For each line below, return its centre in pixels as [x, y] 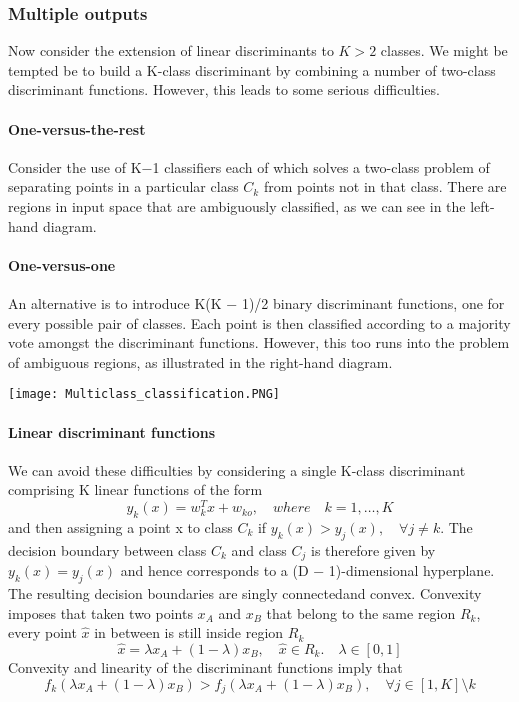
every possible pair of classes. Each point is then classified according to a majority [259, 322]
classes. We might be [444, 50]
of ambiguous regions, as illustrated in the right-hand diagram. [200, 361]
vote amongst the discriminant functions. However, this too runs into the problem [259, 342]
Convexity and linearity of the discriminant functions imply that [205, 666]
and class [259, 549]
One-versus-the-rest [77, 128]
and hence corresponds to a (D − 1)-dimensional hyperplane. [307, 570]
